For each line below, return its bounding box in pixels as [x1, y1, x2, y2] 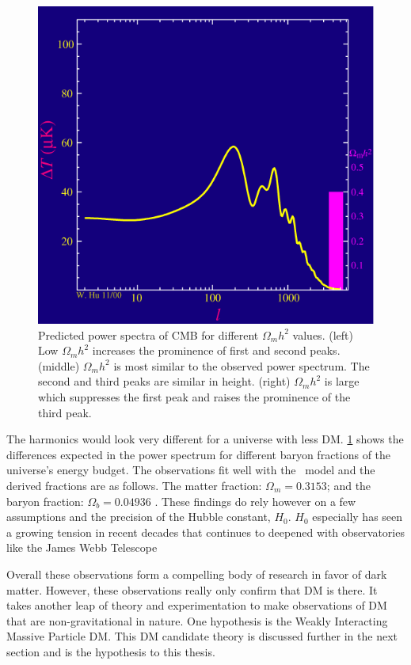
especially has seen [312, 508, 403, 525]
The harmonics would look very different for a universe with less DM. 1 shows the [6, 431, 404, 447]
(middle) [38, 357, 80, 374]
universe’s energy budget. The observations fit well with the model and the [6, 462, 375, 478]
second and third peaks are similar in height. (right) [38, 373, 291, 389]
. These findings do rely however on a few [154, 492, 356, 509]
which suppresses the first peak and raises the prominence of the [38, 389, 351, 405]
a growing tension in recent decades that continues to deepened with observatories [6, 523, 405, 540]
